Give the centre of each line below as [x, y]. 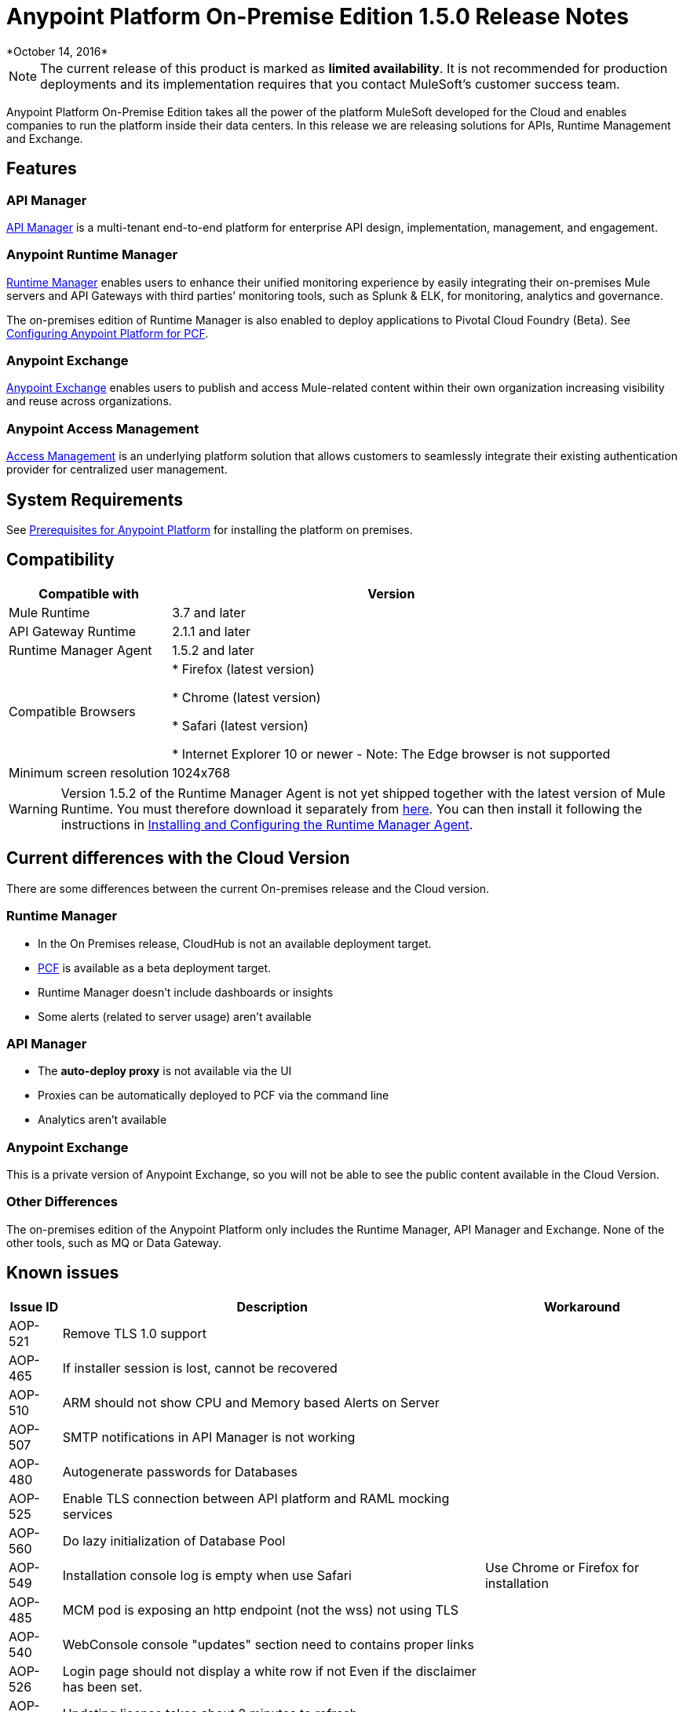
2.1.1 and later [211, 631]
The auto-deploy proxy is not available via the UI [165, 1071]
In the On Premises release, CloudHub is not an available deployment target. [235, 943]
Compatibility [60, 560]
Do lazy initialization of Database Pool [174, 1540]
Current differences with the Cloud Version [178, 858]
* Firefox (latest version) [243, 669]
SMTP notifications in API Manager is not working [209, 1437]
